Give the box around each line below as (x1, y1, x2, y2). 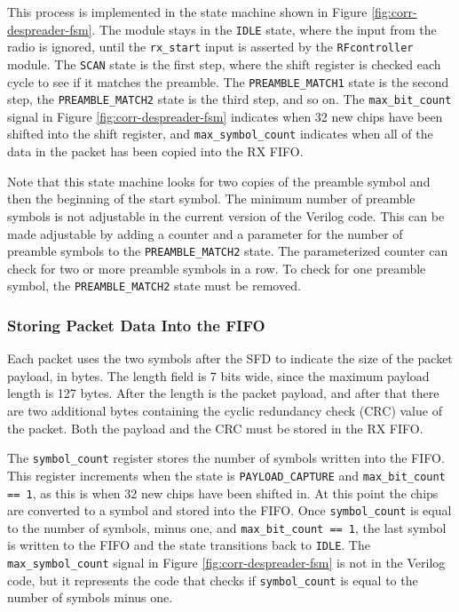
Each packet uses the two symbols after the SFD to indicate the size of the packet (7, 349, 453, 368)
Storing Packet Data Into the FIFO (7, 314, 265, 336)
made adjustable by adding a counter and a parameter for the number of (7, 224, 403, 242)
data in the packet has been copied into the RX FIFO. (7, 142, 304, 161)
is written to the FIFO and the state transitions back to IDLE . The (7, 536, 370, 554)
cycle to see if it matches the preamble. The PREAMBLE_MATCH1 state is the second (7, 72, 449, 91)
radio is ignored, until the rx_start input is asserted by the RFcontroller (7, 37, 414, 56)
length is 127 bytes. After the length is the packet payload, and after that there (7, 384, 439, 402)
